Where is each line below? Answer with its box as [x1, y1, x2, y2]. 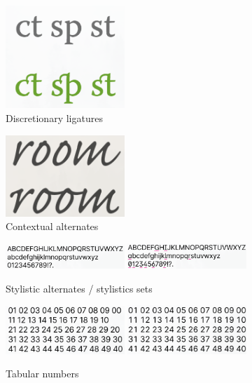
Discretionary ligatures [6, 111, 103, 126]
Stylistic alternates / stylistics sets [6, 281, 153, 295]
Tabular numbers [6, 366, 79, 381]
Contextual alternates [6, 219, 99, 234]
